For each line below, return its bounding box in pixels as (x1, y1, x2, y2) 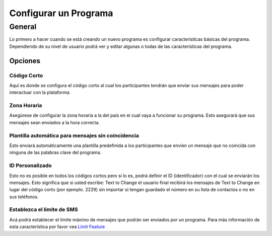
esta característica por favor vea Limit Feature (9, 224, 105, 230)
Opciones (9, 56, 40, 65)
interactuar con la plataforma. (9, 90, 71, 96)
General (9, 22, 37, 31)
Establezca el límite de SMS (9, 206, 78, 213)
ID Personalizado (9, 162, 52, 169)
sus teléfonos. (9, 194, 39, 200)
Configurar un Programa (9, 8, 113, 19)
